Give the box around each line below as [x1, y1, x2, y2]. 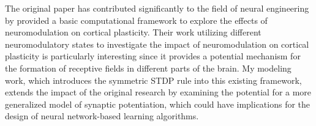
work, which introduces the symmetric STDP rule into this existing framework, [5, 73, 302, 86]
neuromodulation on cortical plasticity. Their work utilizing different [5, 26, 261, 39]
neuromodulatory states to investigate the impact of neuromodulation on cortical [5, 37, 309, 50]
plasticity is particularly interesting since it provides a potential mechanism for [5, 50, 301, 62]
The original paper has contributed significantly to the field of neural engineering [5, 2, 309, 14]
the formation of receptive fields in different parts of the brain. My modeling [5, 61, 292, 74]
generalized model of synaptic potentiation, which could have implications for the [5, 97, 310, 110]
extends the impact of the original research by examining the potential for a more [5, 86, 312, 98]
